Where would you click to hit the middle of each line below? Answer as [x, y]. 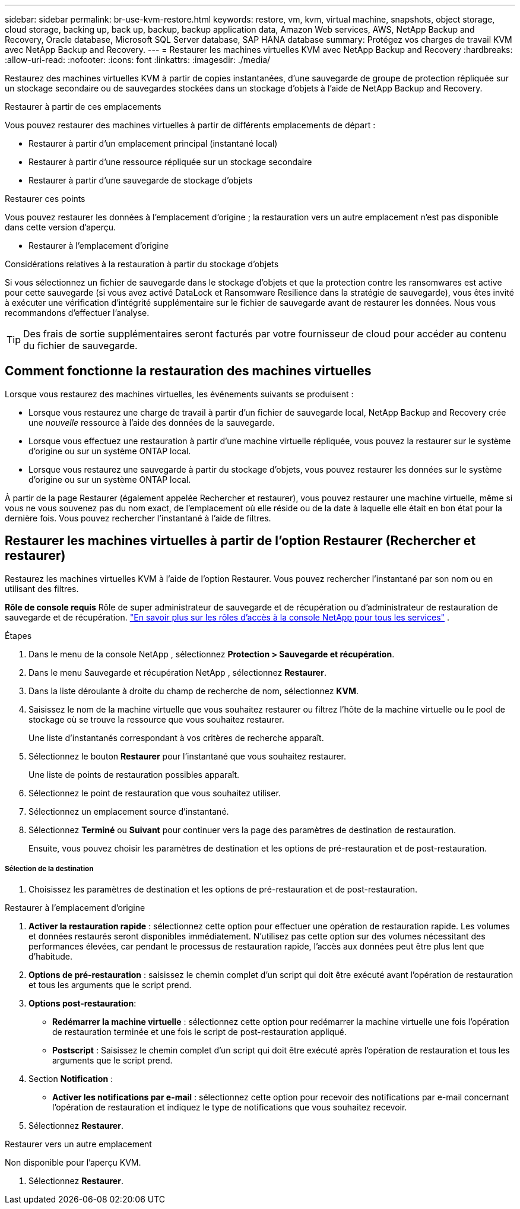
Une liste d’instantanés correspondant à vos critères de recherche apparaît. [176, 738]
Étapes [18, 635]
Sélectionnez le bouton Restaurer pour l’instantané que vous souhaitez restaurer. [188, 756]
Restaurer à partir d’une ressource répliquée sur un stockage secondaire [170, 162]
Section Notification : [71, 1079]
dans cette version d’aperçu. [61, 227]
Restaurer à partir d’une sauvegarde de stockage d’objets [141, 180]
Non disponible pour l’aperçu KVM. [73, 1163]
